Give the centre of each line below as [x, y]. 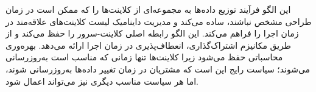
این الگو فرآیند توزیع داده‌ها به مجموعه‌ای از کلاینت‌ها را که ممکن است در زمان [148, 9]
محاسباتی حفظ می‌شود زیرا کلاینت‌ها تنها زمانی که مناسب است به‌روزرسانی [144, 57]
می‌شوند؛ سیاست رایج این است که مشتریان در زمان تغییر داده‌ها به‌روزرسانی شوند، [158, 69]
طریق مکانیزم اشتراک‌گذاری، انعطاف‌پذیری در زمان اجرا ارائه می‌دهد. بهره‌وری [148, 45]
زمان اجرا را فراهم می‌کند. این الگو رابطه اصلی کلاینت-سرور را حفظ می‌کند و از [152, 33]
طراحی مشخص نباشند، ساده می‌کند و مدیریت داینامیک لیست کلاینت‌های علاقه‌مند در [159, 21]
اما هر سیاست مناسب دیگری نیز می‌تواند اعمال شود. [102, 81]
